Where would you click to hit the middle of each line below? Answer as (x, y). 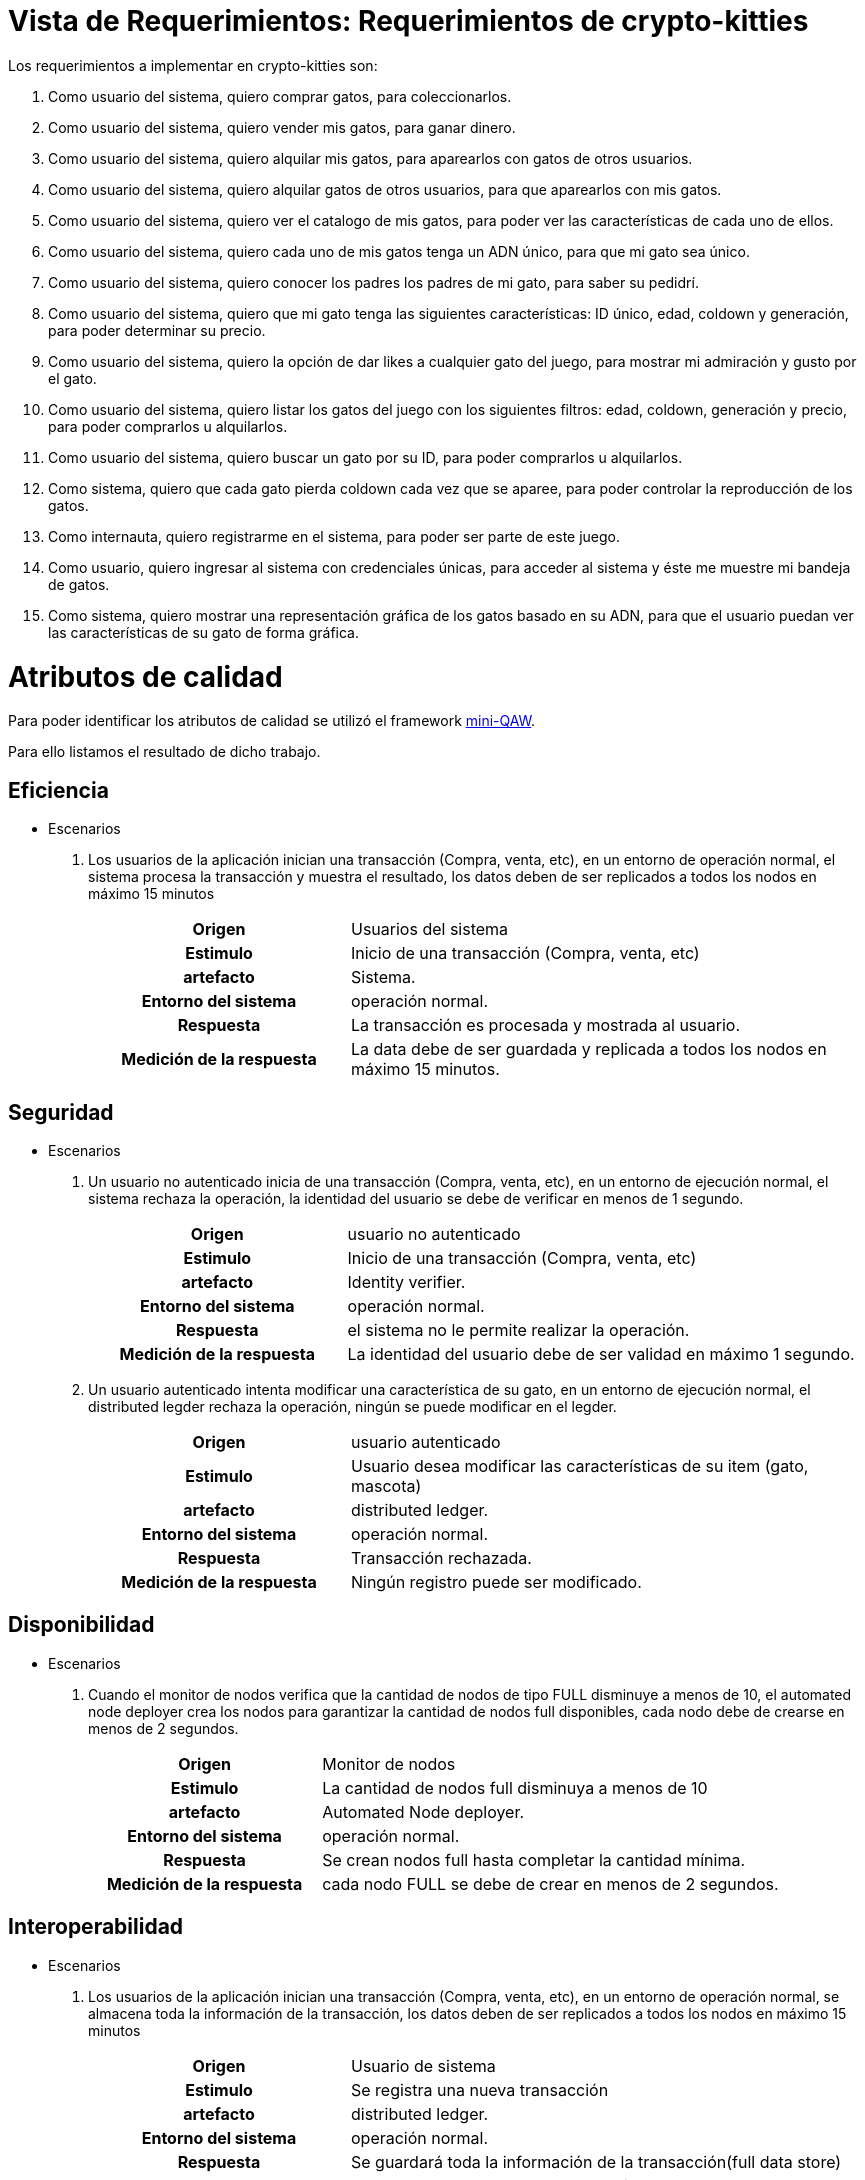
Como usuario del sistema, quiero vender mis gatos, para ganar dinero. (282, 127)
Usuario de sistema (423, 2065)
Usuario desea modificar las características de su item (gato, (579, 1465)
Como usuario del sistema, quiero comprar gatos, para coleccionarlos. (280, 96)
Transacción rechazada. (441, 1557)
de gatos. (79, 584)
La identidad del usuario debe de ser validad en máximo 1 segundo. (601, 1353)
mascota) (386, 1485)
